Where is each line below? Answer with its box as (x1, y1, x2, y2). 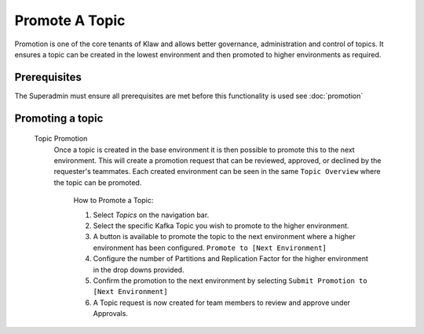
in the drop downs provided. (93, 265, 185, 274)
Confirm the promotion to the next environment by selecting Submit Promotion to (93, 275, 368, 285)
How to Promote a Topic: (73, 196, 154, 205)
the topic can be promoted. (53, 177, 142, 187)
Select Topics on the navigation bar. (93, 210, 210, 220)
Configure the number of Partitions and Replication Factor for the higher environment (93, 254, 368, 263)
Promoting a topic (14, 111, 104, 125)
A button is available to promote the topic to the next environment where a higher (93, 232, 356, 241)
